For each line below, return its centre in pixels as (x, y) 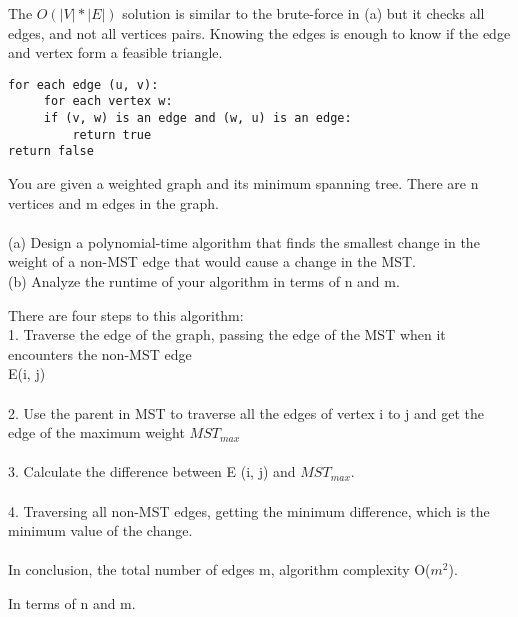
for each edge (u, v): (83, 84)
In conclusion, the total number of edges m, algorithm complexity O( (219, 569)
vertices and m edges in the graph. (113, 202)
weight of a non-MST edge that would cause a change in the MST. (212, 261)
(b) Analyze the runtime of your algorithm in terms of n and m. (204, 281)
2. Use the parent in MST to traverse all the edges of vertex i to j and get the (246, 412)
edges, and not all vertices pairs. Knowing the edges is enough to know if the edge (259, 32)
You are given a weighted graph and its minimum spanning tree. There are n (243, 183)
